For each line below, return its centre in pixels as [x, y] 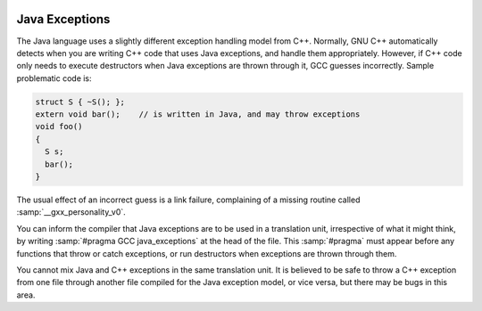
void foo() [59, 127]
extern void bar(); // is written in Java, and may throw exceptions [198, 115]
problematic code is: [54, 78]
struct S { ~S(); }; [80, 102]
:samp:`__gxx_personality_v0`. [71, 212]
